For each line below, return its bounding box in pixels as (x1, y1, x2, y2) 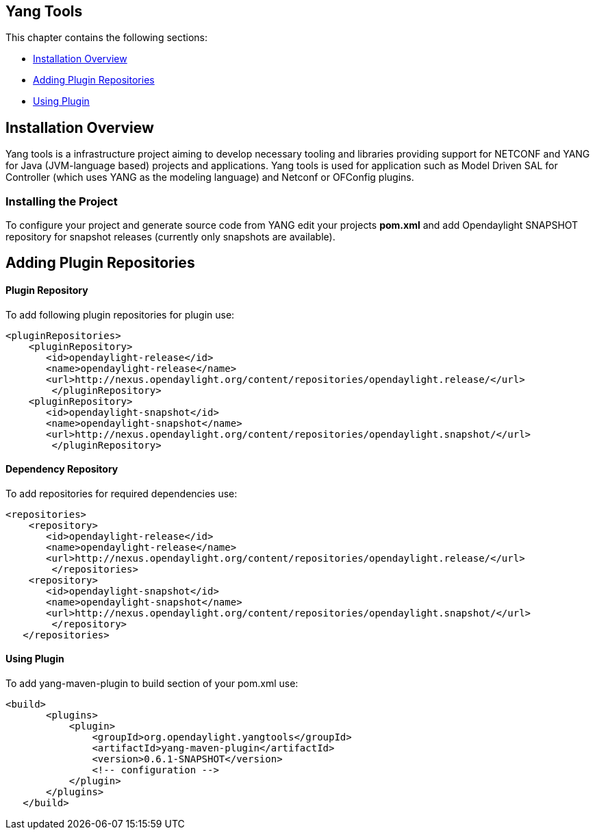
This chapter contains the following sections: (5, 32, 208, 44)
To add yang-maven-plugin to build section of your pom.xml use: (5, 677, 299, 690)
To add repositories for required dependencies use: (5, 487, 238, 499)
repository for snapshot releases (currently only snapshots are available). (5, 231, 336, 243)
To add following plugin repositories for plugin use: (5, 308, 235, 321)
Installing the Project (5, 194, 118, 208)
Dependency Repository (5, 463, 118, 475)
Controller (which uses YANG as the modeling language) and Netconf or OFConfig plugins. (5, 171, 414, 184)
